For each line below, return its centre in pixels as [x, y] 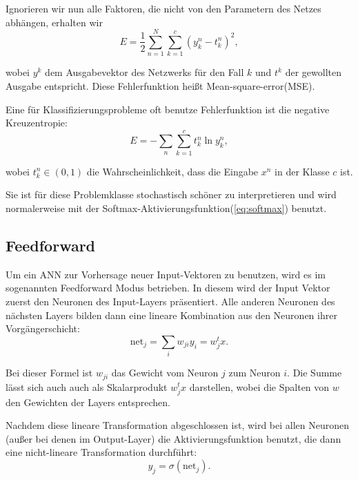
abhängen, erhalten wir [54, 22]
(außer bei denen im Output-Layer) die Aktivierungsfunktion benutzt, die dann [173, 438]
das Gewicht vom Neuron [165, 373]
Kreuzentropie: [37, 123]
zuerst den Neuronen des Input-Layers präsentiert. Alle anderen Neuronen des [170, 301]
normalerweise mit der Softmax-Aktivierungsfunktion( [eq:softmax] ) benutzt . [166, 208]
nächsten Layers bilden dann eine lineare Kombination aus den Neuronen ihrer [171, 315]
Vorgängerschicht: [43, 328]
